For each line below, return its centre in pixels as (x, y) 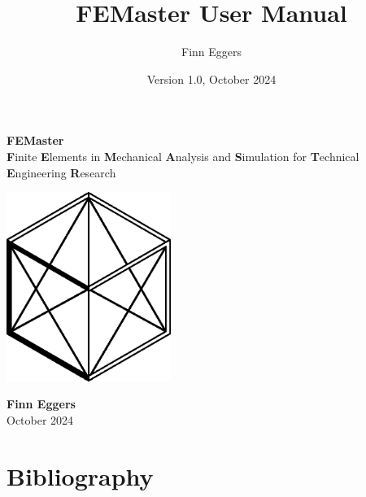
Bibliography (80, 475)
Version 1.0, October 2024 (211, 78)
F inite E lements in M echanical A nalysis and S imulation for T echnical (183, 156)
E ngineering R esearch (61, 172)
